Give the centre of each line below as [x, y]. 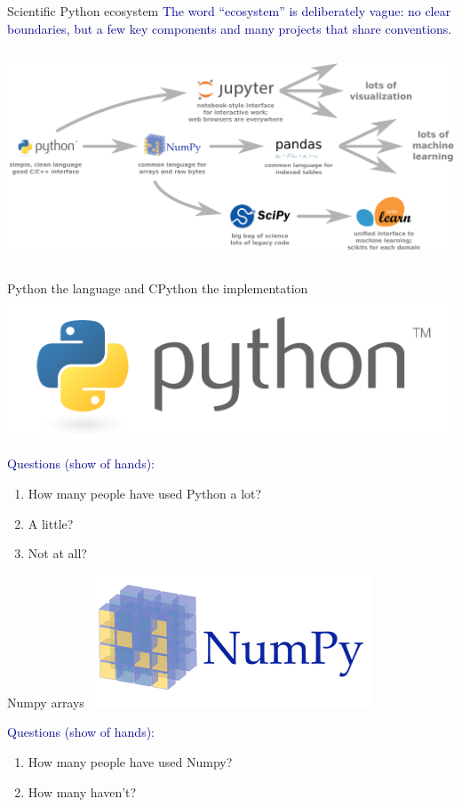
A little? [51, 523]
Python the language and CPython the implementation [158, 288]
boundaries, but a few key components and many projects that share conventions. [230, 28]
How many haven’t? [82, 791]
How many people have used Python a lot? [145, 493]
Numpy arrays [46, 702]
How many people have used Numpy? [130, 761]
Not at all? [57, 553]
